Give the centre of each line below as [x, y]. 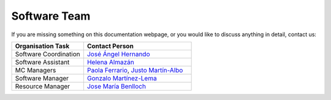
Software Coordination [48, 54]
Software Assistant [42, 62]
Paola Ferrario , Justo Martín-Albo [135, 70]
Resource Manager [43, 86]
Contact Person [110, 46]
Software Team [51, 16]
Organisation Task [42, 46]
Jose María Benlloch [116, 86]
